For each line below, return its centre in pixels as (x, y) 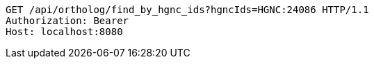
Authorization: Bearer (67, 21)
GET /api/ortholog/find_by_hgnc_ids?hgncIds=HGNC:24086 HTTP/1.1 (187, 10)
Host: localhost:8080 (64, 32)
